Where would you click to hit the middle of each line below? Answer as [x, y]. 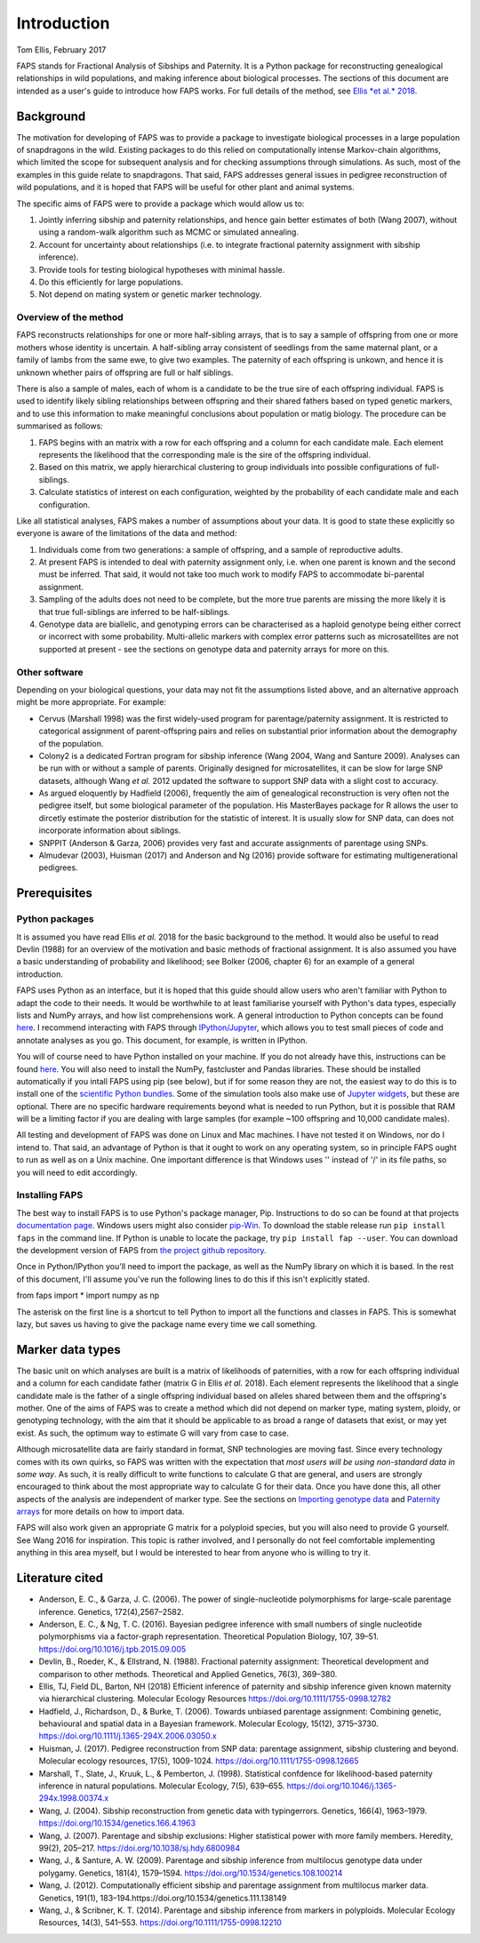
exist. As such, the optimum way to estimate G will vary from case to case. [152, 1433]
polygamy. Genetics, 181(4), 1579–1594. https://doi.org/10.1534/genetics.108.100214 [191, 1873]
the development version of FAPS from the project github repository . [141, 1250]
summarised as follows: [60, 426]
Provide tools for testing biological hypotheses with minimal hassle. [162, 269]
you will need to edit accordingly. [77, 1172]
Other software [50, 672]
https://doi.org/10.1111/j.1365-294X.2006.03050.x [128, 1736]
